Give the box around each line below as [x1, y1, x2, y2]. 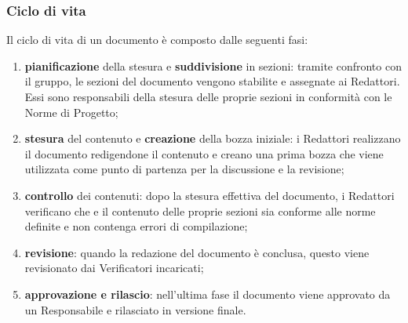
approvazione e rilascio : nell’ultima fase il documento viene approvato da [24, 285, 391, 302]
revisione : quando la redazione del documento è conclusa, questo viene [24, 244, 370, 260]
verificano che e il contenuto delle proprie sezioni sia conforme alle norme [24, 202, 376, 219]
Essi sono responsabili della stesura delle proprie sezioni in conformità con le [24, 89, 392, 104]
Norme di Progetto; [24, 103, 118, 120]
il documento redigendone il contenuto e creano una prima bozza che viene [24, 145, 384, 161]
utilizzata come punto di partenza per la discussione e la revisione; [24, 161, 344, 177]
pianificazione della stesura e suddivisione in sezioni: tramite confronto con [24, 57, 402, 74]
